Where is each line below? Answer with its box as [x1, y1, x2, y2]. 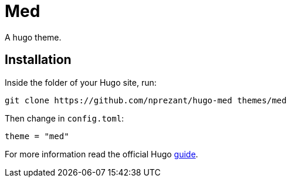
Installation [5, 52, 72, 68]
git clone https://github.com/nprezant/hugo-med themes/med [5, 95, 287, 105]
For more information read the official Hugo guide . [5, 149, 198, 159]
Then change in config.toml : [5, 113, 124, 123]
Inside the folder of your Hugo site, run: [5, 77, 157, 87]
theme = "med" [5, 131, 69, 141]
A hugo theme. [5, 32, 62, 42]
